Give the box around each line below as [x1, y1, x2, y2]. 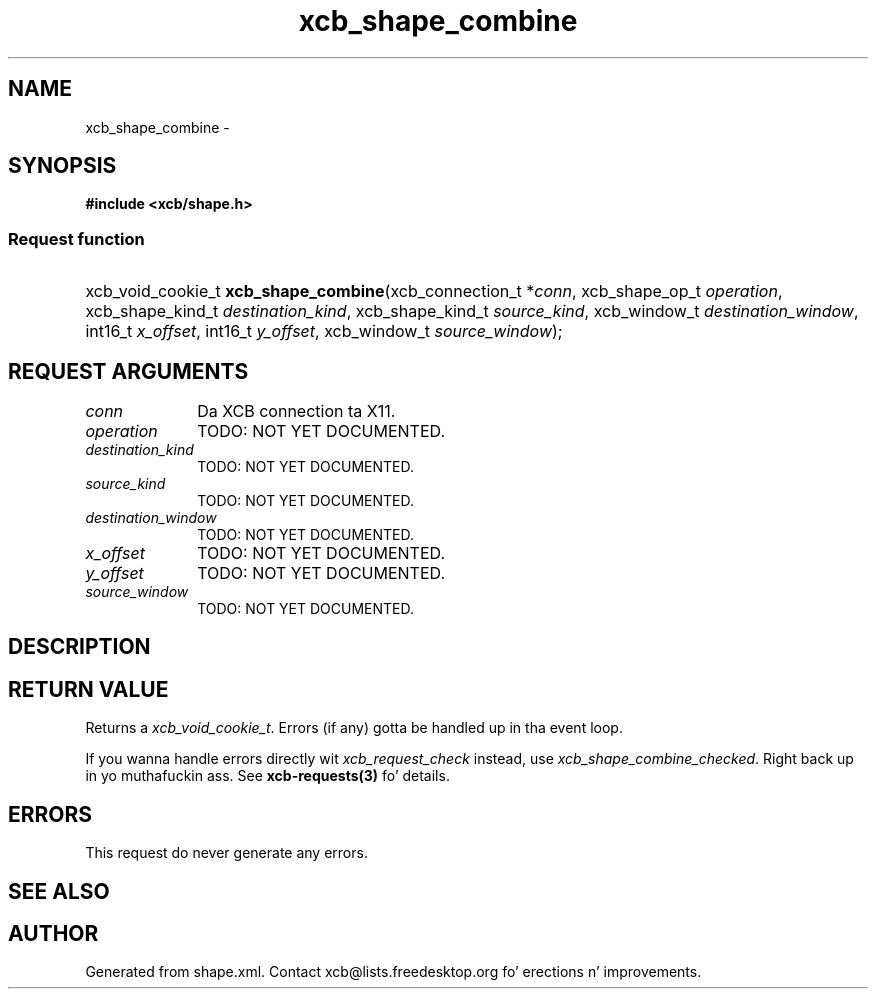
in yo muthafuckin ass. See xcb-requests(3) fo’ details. [85, 767, 450, 785]
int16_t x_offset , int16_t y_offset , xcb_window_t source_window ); [85, 321, 563, 342]
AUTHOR [8, 920, 99, 946]
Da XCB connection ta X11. [197, 401, 396, 422]
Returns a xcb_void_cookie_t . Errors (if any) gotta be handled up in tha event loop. [85, 719, 623, 737]
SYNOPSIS [8, 153, 117, 179]
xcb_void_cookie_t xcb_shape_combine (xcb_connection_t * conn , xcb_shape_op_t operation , [85, 281, 783, 302]
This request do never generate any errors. [85, 844, 368, 862]
